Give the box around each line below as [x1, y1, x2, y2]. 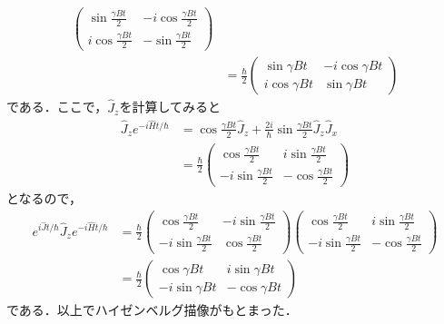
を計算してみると [119, 97, 222, 116]
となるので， [6, 189, 83, 208]
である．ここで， [6, 97, 108, 116]
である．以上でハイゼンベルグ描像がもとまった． [6, 300, 298, 319]
